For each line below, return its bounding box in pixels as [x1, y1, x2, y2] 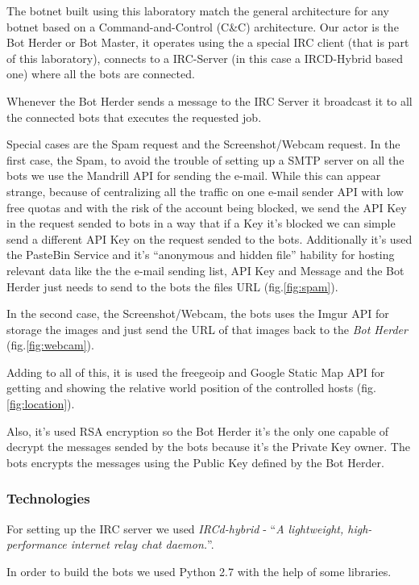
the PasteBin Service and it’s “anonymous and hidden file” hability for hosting [6, 246, 395, 263]
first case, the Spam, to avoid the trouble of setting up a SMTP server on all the [6, 151, 404, 168]
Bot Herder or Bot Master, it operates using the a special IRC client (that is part [6, 34, 409, 51]
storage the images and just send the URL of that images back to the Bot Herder [6, 320, 408, 337]
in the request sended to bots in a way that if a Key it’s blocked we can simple [6, 215, 396, 232]
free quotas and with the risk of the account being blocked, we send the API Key [6, 198, 407, 215]
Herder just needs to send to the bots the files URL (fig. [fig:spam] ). [6, 278, 338, 295]
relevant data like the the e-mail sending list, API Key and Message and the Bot [6, 261, 404, 278]
